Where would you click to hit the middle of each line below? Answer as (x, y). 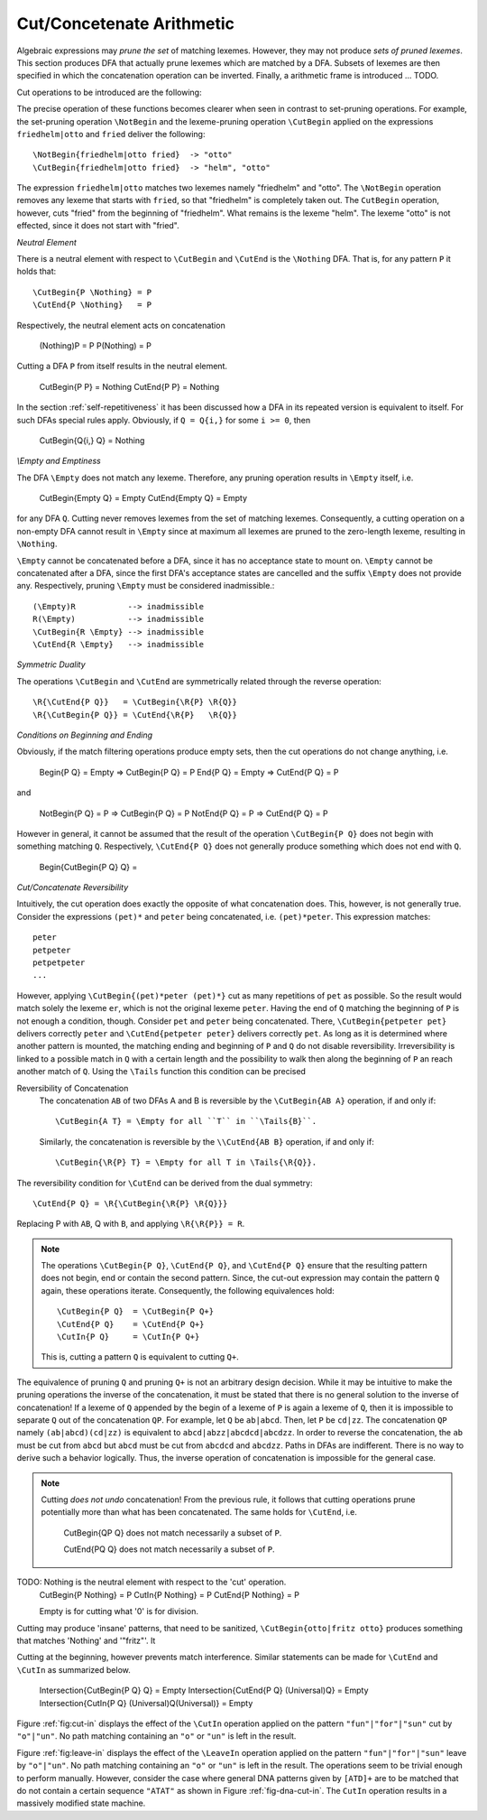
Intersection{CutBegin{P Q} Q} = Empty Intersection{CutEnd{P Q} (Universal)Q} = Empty (204, 1690)
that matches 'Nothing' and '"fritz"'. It (86, 1641)
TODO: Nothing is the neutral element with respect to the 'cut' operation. (152, 1582)
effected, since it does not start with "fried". (98, 226)
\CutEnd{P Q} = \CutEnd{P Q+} (131, 1324)
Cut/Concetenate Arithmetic (125, 23)
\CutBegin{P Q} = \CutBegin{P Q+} (136, 1312)
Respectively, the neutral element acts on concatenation (121, 325)
